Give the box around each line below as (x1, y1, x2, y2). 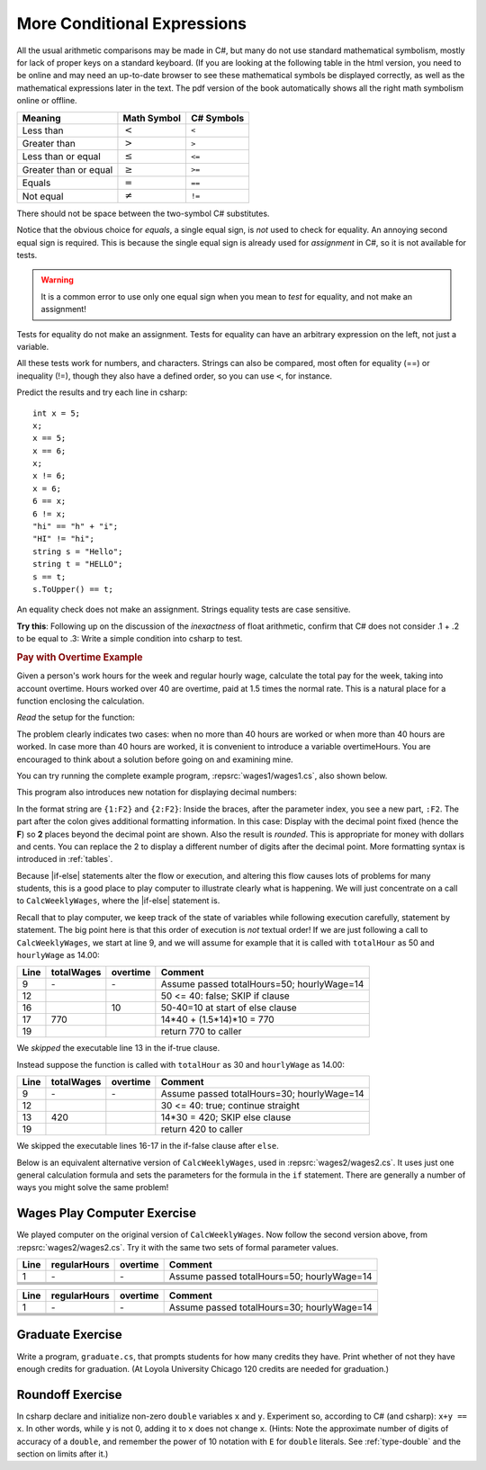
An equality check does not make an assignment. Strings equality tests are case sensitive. (16, 604, 351, 615)
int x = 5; (32, 408, 81, 418)
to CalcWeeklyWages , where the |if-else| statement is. (16, 895, 220, 906)
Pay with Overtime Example (16, 650, 143, 663)
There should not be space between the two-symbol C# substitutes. (16, 208, 270, 219)
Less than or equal (22, 150, 101, 163)
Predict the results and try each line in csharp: (16, 387, 188, 398)
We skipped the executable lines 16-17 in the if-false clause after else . (16, 1141, 279, 1152)
